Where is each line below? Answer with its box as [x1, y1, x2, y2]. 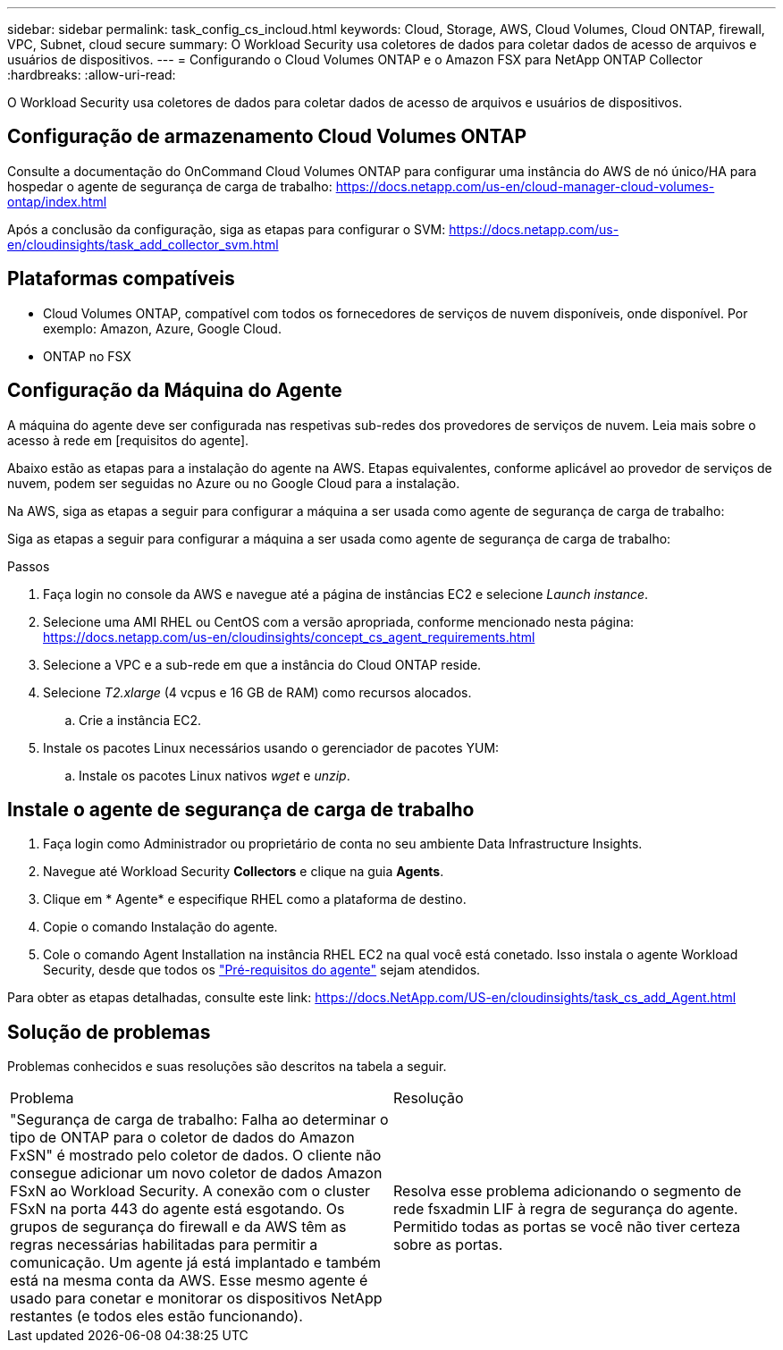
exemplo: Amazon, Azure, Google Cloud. [43, 320, 282, 336]
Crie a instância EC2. [79, 712, 202, 728]
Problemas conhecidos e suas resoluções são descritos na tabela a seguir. [7, 1059, 447, 1075]
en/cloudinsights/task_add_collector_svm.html [7, 236, 279, 252]
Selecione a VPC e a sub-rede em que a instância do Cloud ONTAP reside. [43, 656, 482, 672]
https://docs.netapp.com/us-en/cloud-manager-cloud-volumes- [335, 178, 715, 194]
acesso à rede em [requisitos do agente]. [7, 432, 249, 448]
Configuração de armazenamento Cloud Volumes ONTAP [7, 125, 527, 148]
